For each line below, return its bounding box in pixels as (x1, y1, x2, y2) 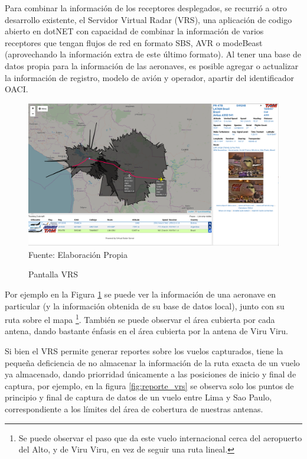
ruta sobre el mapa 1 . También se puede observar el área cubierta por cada (5, 312, 275, 325)
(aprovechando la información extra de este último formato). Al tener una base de (5, 48, 302, 60)
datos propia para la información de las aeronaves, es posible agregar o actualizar (5, 59, 299, 72)
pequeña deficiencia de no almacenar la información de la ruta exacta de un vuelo (5, 356, 300, 369)
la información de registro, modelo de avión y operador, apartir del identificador (5, 71, 295, 83)
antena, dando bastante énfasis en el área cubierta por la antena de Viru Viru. (5, 325, 288, 337)
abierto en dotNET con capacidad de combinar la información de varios (5, 25, 264, 37)
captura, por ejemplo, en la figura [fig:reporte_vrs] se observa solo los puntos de (5, 379, 294, 392)
